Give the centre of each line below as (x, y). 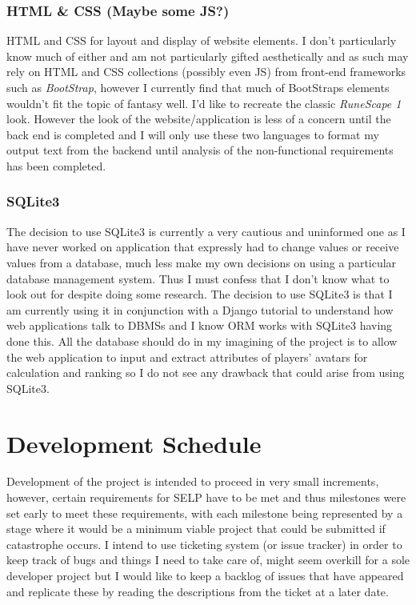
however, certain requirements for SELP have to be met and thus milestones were (206, 497)
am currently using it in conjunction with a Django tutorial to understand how (200, 309)
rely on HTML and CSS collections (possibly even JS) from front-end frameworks (206, 72)
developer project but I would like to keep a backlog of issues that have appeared (205, 575)
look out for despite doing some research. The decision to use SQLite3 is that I (200, 294)
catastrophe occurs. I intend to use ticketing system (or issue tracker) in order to (204, 544)
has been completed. (56, 165)
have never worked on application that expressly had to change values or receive (203, 247)
